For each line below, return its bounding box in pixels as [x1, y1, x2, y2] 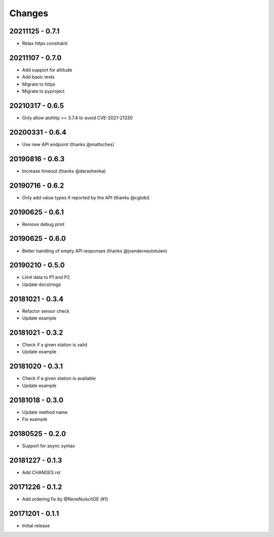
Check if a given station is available [22, 375, 96, 381]
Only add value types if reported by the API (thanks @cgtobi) [22, 194, 150, 200]
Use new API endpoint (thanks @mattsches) [22, 141, 115, 147]
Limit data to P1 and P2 [22, 274, 70, 280]
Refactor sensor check [22, 308, 70, 314]
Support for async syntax [22, 443, 76, 449]
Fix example [22, 416, 48, 422]
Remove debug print [22, 221, 65, 227]
